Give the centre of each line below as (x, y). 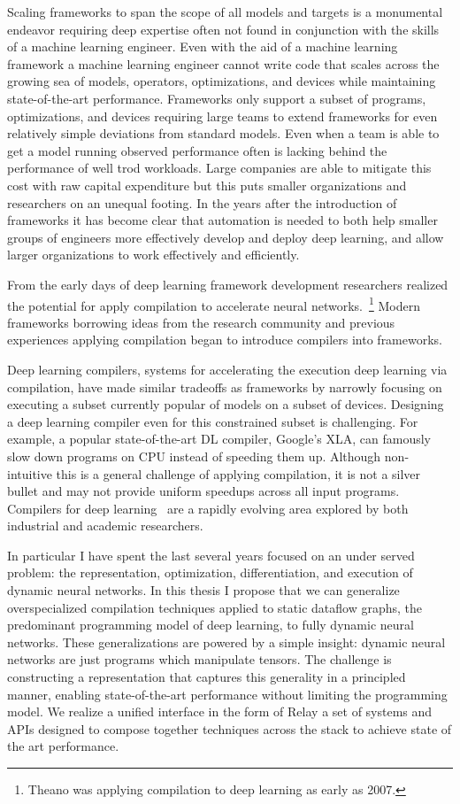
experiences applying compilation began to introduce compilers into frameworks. (225, 340)
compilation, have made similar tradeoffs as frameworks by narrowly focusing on (225, 387)
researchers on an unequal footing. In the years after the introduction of (202, 202)
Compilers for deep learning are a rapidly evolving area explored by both (208, 508)
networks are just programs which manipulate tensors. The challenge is (199, 659)
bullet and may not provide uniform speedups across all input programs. (203, 491)
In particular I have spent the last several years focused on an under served (211, 555)
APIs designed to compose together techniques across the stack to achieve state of (230, 728)
